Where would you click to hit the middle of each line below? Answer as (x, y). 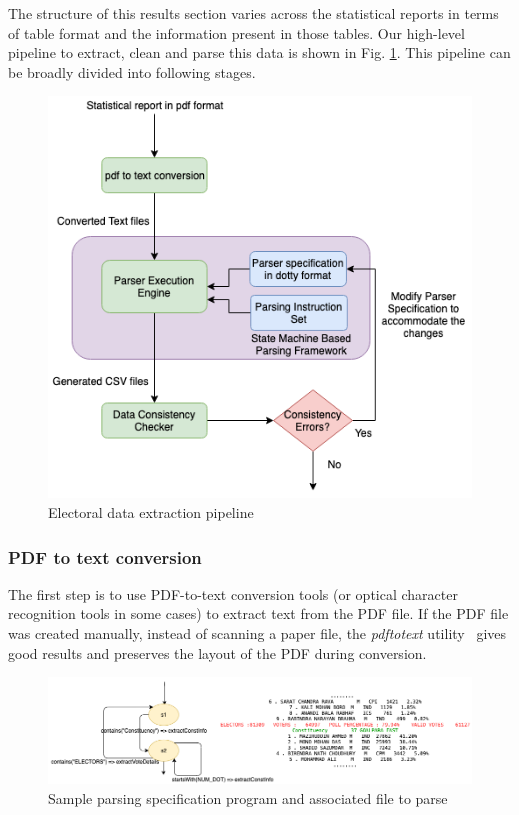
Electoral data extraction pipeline (151, 512)
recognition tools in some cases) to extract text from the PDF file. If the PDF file (258, 613)
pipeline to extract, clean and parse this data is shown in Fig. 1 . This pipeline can (259, 52)
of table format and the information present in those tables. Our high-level (236, 32)
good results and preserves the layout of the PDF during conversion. (217, 652)
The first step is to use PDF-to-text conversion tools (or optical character (233, 593)
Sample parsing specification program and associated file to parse (248, 797)
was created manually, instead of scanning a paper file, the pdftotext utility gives (257, 633)
